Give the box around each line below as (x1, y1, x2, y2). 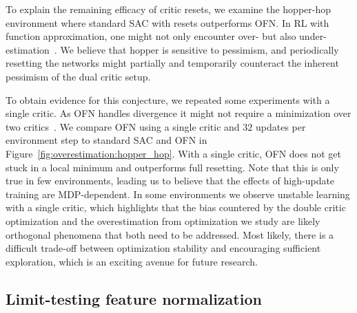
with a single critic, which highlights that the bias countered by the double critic (6, 200, 346, 215)
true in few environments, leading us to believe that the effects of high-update (6, 173, 335, 188)
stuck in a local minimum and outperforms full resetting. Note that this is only (6, 160, 339, 174)
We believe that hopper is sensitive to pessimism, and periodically (60, 42, 339, 56)
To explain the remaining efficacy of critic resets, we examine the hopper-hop (6, 2, 331, 16)
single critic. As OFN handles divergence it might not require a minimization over (6, 106, 351, 120)
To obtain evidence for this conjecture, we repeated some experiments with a (6, 92, 330, 107)
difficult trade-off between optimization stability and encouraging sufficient (6, 241, 321, 255)
